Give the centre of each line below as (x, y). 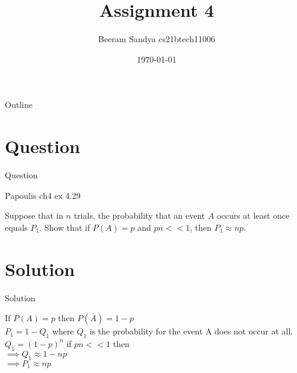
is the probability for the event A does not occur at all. (191, 331)
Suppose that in (34, 215)
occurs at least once (253, 215)
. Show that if (65, 227)
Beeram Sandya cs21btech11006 (157, 39)
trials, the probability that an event (139, 215)
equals (16, 227)
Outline (19, 105)
